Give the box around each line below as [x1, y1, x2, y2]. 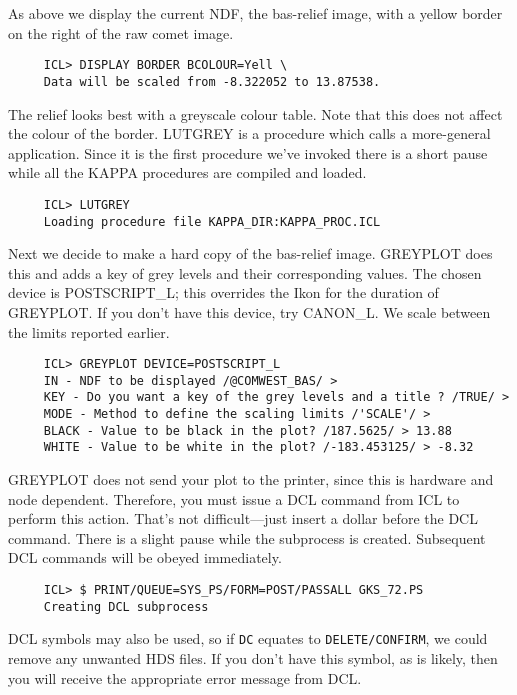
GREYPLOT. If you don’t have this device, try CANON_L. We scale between [8, 301, 491, 322]
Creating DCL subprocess [43, 599, 209, 614]
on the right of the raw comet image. [8, 22, 234, 43]
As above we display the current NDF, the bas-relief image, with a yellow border [8, 3, 503, 23]
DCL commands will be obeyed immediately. [8, 547, 282, 568]
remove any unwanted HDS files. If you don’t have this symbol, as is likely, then [8, 648, 498, 669]
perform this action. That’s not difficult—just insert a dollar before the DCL [8, 508, 478, 529]
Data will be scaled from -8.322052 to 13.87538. [43, 74, 381, 89]
